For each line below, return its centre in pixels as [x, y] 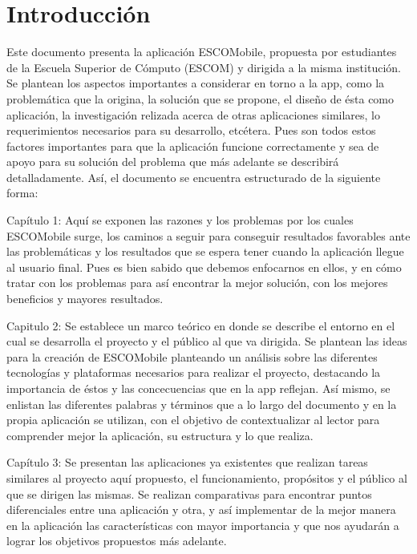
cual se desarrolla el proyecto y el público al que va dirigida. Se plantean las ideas [207, 341]
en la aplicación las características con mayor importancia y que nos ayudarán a [203, 525]
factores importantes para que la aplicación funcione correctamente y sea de [193, 146]
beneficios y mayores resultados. [85, 299]
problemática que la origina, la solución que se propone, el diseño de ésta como [200, 98]
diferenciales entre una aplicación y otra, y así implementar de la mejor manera [201, 510]
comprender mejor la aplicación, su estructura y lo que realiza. [160, 435]
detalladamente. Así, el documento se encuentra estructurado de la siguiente [194, 177]
